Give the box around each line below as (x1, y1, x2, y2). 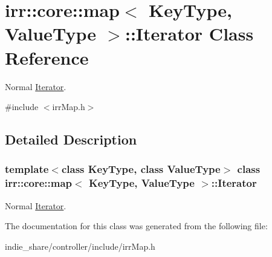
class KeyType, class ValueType (61, 161, 221, 177)
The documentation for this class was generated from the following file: (5, 220, 268, 232)
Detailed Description (5, 130, 137, 149)
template (5, 161, 49, 177)
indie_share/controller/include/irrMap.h (5, 239, 155, 252)
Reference (5, 45, 89, 70)
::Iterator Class (125, 21, 254, 46)
